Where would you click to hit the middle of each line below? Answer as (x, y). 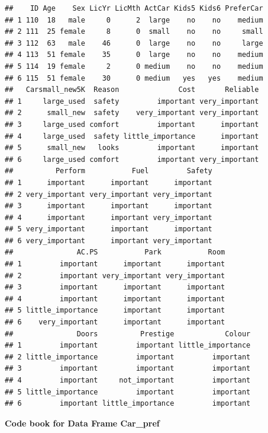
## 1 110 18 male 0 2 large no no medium (134, 20)
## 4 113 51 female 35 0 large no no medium (134, 55)
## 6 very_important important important (115, 322)
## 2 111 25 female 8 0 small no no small (134, 32)
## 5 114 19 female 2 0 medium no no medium (134, 66)
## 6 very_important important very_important (109, 241)
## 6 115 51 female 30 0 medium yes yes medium (134, 78)
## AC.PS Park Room (115, 252)
